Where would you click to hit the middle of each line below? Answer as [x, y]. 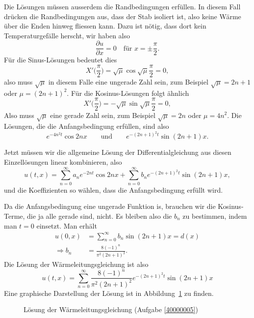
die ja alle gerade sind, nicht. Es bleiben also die [100, 216]
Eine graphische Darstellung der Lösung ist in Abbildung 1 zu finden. [109, 293]
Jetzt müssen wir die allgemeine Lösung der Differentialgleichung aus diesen [118, 152]
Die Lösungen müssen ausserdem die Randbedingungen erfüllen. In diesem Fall [122, 6]
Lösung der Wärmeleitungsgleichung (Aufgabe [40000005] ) [111, 309]
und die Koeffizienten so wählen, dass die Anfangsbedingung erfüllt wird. [114, 189]
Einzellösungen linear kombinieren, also [63, 162]
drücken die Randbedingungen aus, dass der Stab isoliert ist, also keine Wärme [123, 16]
